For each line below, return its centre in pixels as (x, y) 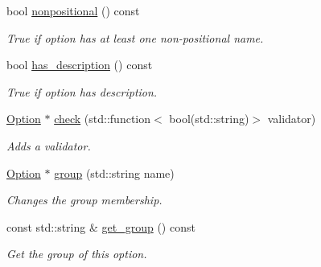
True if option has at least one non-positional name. (135, 37)
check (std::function (103, 119)
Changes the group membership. (84, 200)
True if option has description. (82, 91)
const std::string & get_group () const (101, 226)
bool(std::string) (209, 119)
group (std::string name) (114, 173)
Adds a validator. (49, 145)
